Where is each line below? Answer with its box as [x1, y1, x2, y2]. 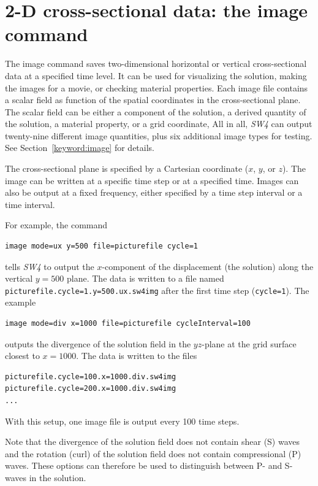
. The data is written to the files [76, 349, 197, 362]
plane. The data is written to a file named [67, 272, 224, 285]
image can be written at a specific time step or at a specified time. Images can [5, 174, 299, 187]
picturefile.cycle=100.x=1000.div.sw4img [5, 372, 176, 381]
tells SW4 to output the [5, 260, 94, 272]
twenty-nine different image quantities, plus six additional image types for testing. [5, 129, 312, 142]
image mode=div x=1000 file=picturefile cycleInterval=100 [5, 319, 251, 328]
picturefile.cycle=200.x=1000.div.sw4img [5, 384, 176, 393]
